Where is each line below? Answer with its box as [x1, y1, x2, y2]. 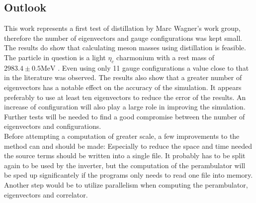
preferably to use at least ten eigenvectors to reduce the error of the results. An [4, 92, 246, 102]
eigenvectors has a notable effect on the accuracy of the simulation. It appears [4, 82, 242, 92]
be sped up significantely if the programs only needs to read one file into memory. [4, 170, 253, 180]
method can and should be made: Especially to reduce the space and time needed [4, 140, 252, 151]
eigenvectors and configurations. [4, 121, 101, 131]
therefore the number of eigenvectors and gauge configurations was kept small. [4, 32, 243, 43]
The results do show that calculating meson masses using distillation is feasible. [4, 42, 246, 53]
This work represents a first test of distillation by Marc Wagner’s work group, [4, 23, 241, 33]
